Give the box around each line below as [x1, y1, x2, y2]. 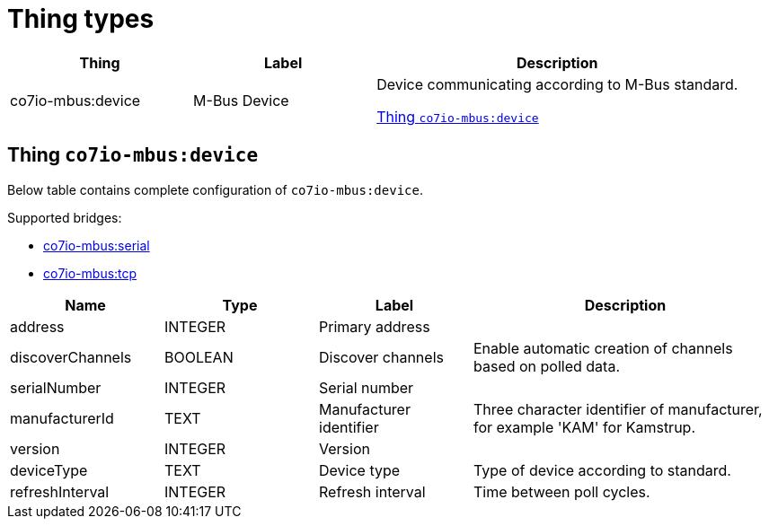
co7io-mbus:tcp [43, 265, 137, 281]
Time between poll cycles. [473, 482, 650, 501]
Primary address [319, 317, 430, 336]
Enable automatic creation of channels [473, 338, 733, 357]
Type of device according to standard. [473, 460, 731, 479]
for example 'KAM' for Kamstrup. [473, 417, 695, 436]
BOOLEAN [164, 347, 234, 366]
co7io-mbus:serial [43, 237, 150, 253]
